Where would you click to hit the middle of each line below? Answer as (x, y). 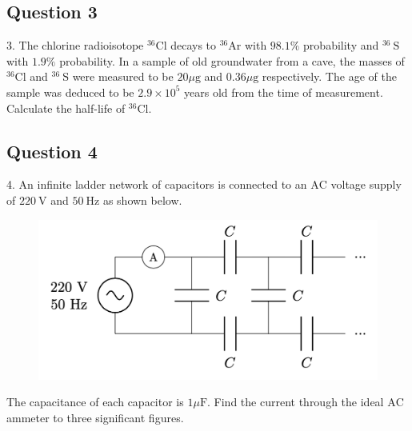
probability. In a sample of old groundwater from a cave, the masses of (232, 60)
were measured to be (123, 76)
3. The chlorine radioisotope (75, 45)
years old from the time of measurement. (284, 92)
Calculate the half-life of (66, 108)
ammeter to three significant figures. (95, 417)
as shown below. (142, 200)
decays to (194, 45)
